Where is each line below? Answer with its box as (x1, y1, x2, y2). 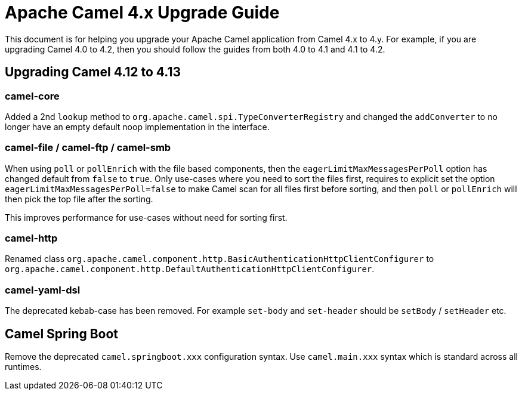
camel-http (5, 232, 58, 245)
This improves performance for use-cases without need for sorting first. (5, 212, 288, 223)
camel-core (5, 90, 60, 102)
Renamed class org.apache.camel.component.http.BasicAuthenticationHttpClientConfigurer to (5, 254, 434, 264)
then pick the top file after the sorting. (5, 193, 153, 204)
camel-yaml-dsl (5, 283, 81, 296)
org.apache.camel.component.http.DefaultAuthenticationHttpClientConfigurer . (5, 264, 375, 274)
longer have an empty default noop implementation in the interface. (5, 121, 270, 132)
